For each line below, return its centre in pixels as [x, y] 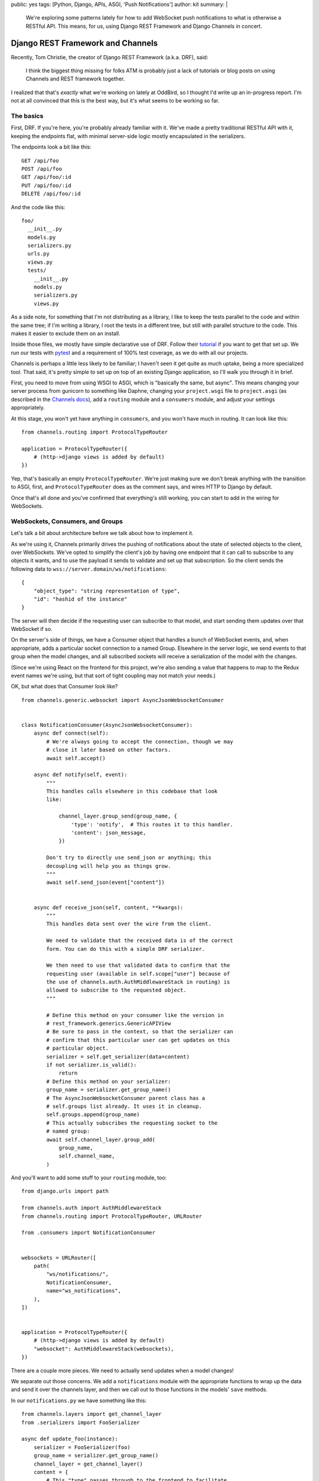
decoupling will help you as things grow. [109, 866]
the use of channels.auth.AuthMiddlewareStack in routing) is [138, 982]
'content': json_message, [109, 833]
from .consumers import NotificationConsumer [89, 1233]
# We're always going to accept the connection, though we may [140, 741]
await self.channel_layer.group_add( [101, 1139]
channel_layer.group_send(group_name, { [118, 816]
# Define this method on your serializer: [109, 1081]
